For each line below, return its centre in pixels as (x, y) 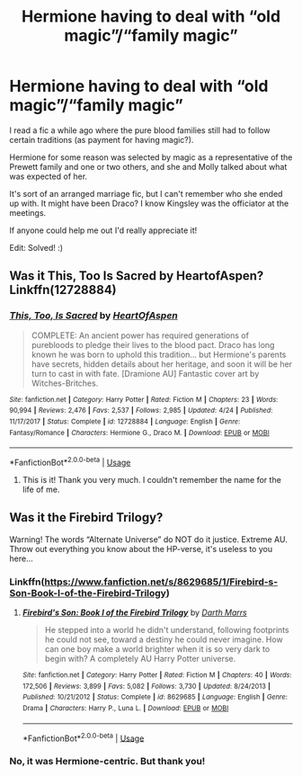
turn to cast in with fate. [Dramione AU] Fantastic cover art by (145, 373)
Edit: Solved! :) (36, 247)
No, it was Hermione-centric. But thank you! (107, 762)
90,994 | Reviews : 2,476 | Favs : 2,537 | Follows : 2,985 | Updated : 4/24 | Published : (141, 411)
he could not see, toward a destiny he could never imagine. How (164, 639)
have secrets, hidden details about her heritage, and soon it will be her (162, 364)
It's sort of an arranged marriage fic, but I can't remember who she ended (146, 193)
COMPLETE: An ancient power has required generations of (140, 335)
